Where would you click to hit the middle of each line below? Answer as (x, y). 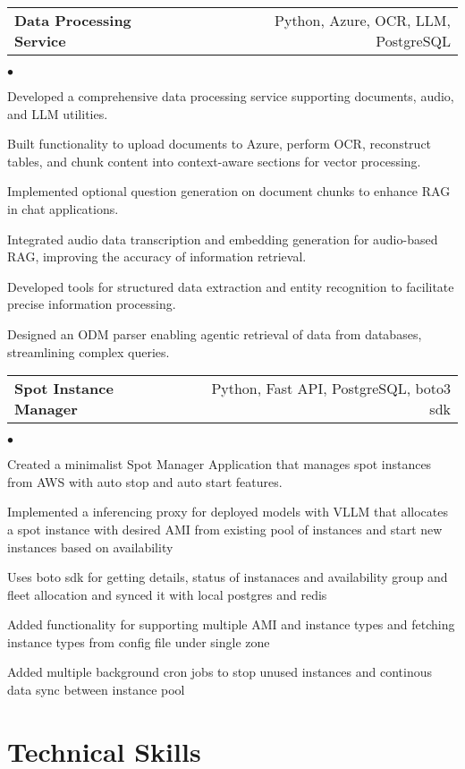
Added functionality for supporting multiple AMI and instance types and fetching (231, 624)
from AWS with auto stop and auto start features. (145, 481)
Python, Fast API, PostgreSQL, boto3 (331, 389)
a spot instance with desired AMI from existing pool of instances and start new (225, 529)
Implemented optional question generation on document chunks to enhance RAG (229, 191)
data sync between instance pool (96, 690)
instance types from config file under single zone (139, 641)
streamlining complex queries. (89, 351)
